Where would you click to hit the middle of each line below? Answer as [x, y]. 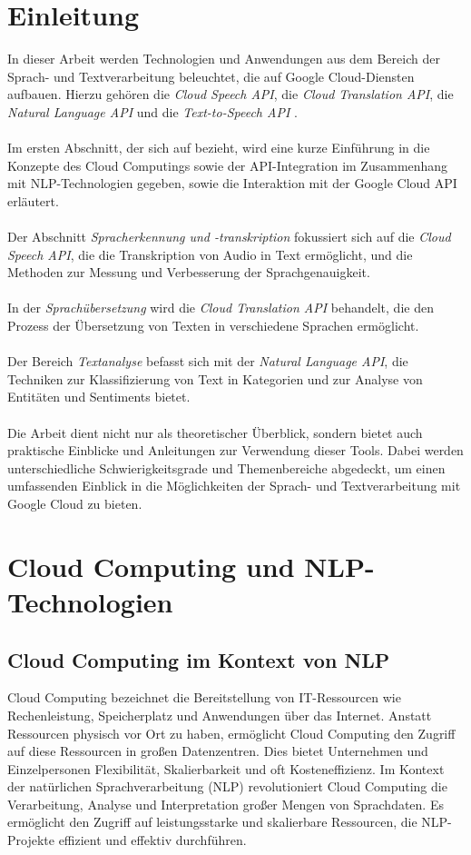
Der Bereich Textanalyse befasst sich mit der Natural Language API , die [208, 361]
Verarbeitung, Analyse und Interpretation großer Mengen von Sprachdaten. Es [226, 804]
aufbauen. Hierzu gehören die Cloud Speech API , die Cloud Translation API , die [231, 94]
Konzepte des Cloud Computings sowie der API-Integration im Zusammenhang [228, 165]
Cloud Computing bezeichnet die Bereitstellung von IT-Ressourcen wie [204, 697]
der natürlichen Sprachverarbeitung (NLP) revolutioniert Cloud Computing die [227, 786]
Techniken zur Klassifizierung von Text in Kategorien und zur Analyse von [215, 378]
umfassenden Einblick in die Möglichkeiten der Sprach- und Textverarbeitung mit [234, 486]
